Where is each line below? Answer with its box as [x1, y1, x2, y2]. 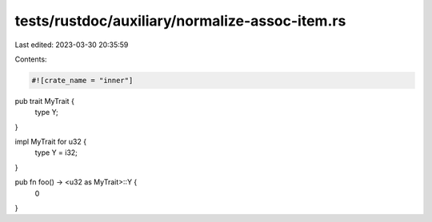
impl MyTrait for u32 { [14, 137, 87, 147]
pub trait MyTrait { [14, 96, 75, 105]
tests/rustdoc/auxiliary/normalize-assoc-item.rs [14, 12, 346, 30]
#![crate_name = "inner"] [31, 76, 134, 85]
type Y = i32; [34, 148, 78, 157]
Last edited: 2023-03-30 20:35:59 [14, 40, 129, 50]
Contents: [14, 54, 47, 64]
